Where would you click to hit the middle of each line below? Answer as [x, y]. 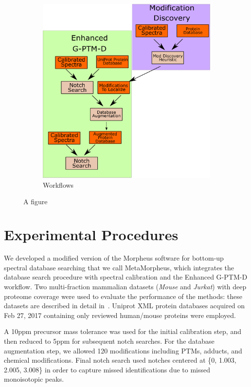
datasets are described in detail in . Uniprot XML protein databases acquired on [125, 306]
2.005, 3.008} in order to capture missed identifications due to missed [107, 369]
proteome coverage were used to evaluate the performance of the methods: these [123, 296]
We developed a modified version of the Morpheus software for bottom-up [114, 258]
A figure [36, 201]
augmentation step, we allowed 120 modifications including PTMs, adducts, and [123, 350]
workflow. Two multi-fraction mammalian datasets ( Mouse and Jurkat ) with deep [125, 287]
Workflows [58, 185]
